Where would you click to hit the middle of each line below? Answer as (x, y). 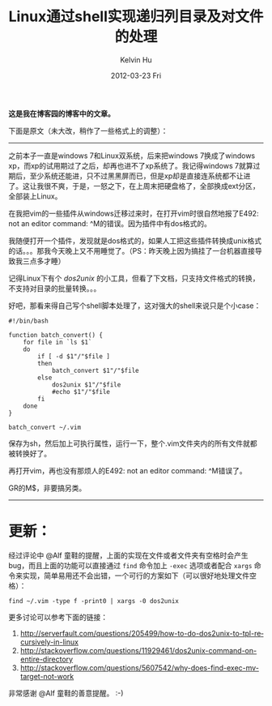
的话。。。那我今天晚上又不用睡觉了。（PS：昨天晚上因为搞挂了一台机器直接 (132, 250)
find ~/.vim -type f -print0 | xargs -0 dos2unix (94, 601)
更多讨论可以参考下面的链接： (58, 617)
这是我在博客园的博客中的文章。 (62, 113)
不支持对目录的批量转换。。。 (55, 288)
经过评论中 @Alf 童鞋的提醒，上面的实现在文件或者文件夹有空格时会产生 (128, 555)
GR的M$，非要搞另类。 (47, 488)
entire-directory (47, 659)
